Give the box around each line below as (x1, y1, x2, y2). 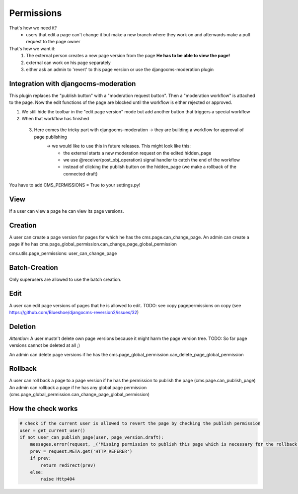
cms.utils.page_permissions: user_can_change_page (9, 250, 117, 256)
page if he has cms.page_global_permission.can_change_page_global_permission (9, 241, 177, 247)
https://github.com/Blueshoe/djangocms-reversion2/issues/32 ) (9, 309, 139, 315)
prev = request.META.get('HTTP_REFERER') (30, 448, 133, 454)
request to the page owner (26, 39, 80, 45)
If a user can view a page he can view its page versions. (9, 208, 124, 214)
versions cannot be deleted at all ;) (9, 342, 80, 348)
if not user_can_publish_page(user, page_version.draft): (19, 435, 164, 440)
